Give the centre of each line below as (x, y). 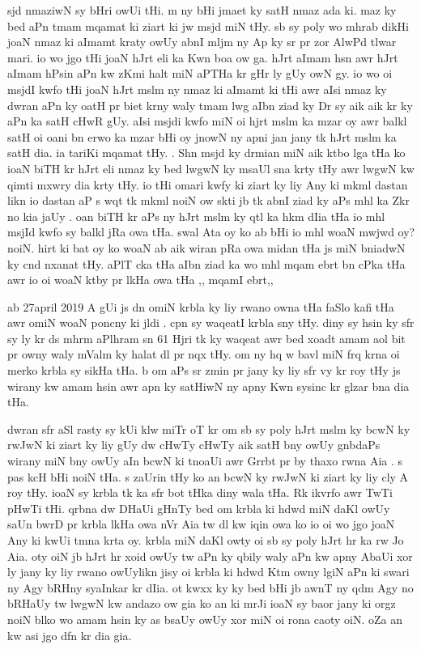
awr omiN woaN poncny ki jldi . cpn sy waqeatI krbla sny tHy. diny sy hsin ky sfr (211, 322)
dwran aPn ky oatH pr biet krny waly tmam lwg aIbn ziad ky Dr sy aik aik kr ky (210, 105)
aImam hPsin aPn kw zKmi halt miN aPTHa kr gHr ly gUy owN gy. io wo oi (200, 73)
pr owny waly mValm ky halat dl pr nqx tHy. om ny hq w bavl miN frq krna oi (204, 354)
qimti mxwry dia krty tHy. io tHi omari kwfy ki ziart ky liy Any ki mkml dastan (208, 184)
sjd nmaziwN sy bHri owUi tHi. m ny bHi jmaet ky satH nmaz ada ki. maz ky (202, 10)
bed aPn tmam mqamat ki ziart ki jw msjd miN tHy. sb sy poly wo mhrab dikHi (208, 25)
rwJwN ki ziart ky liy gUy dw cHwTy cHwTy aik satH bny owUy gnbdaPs (194, 445)
